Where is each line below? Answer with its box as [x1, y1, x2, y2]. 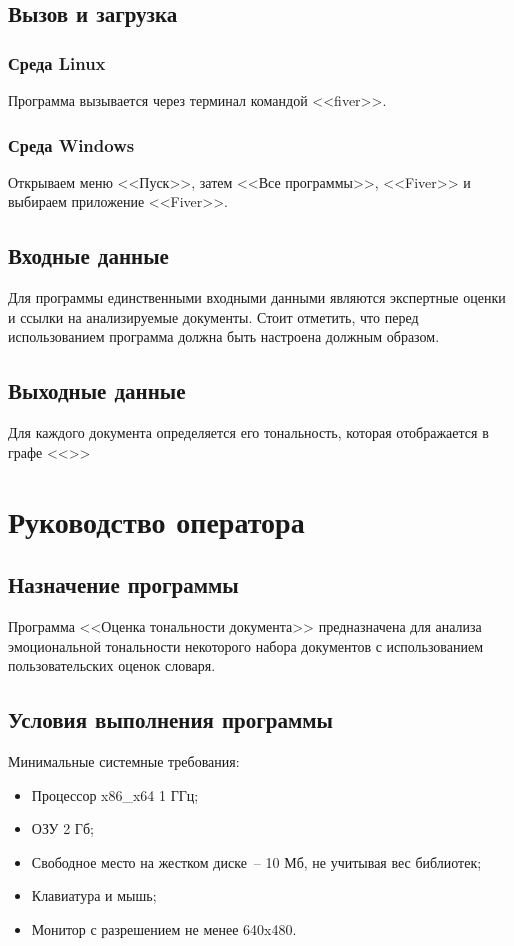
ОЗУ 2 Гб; [31, 818, 94, 839]
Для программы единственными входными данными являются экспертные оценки [8, 287, 506, 308]
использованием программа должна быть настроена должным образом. [8, 326, 440, 347]
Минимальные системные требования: [8, 750, 240, 771]
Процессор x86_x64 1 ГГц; [31, 784, 199, 805]
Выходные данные [8, 375, 186, 406]
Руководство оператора [8, 500, 305, 541]
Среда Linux [8, 50, 106, 75]
